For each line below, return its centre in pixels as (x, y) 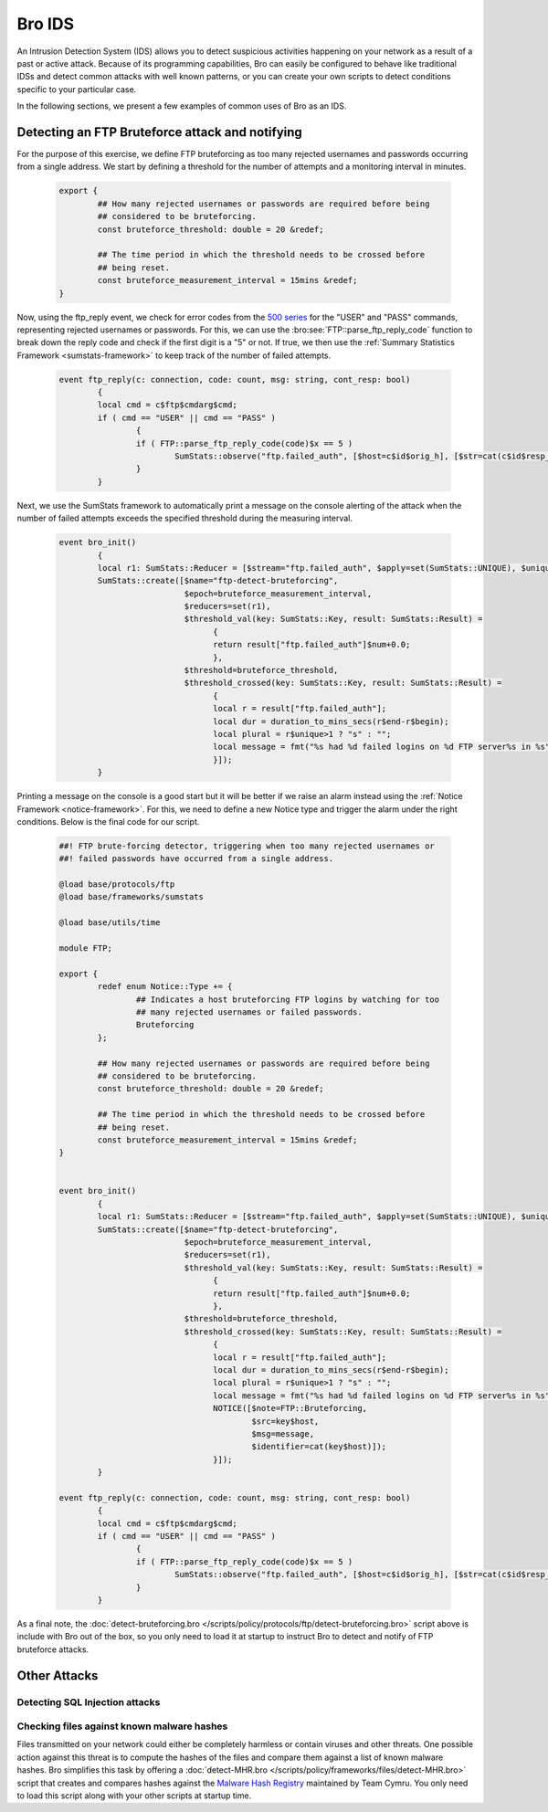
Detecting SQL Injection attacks (89, 1701)
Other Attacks (58, 1675)
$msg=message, (283, 1433)
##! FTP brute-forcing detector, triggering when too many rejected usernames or (247, 846)
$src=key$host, (285, 1421)
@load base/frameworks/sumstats (132, 897)
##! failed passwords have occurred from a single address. (196, 859)
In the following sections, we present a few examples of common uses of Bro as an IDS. (182, 106)
